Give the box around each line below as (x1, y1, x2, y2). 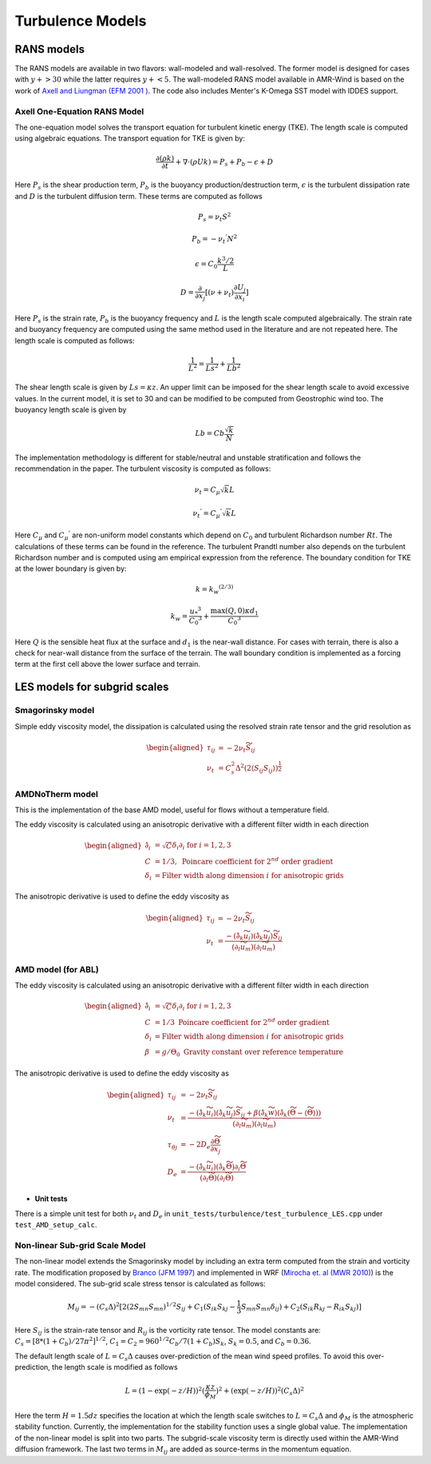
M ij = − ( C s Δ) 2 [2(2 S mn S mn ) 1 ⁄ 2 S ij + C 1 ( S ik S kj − (67, 1301, 235, 1313)
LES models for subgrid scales (14, 680, 169, 694)
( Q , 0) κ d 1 (224, 606, 259, 617)
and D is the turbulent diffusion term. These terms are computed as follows (14, 191, 263, 201)
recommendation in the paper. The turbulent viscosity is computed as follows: (14, 464, 271, 473)
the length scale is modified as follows (52, 1362, 179, 1372)
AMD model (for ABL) (14, 963, 99, 975)
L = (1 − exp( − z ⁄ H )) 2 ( (125, 1386, 205, 1395)
